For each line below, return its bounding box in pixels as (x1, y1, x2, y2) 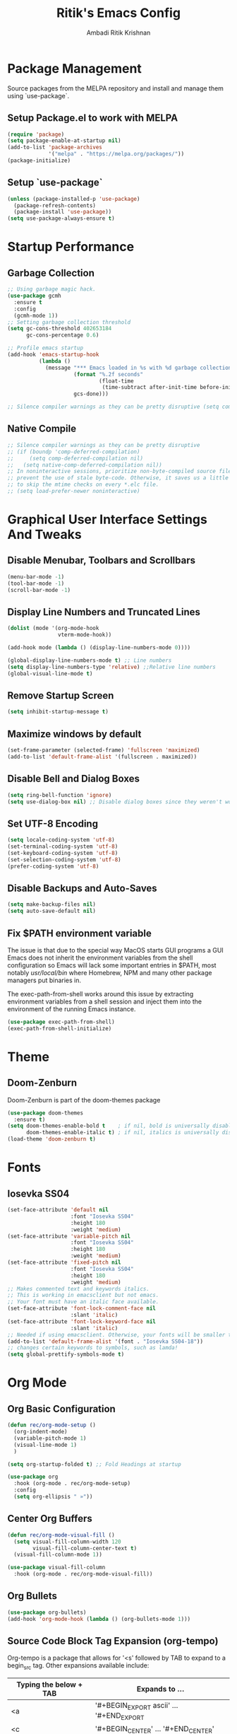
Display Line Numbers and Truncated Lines (7, 606, 201, 618)
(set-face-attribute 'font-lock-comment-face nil (7, 1305, 157, 1313)
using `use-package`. (7, 91, 70, 100)
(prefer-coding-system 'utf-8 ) (7, 863, 99, 870)
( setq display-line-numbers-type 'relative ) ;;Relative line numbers (7, 663, 217, 670)
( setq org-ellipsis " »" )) (13, 1494, 93, 1501)
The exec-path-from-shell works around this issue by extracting (7, 989, 194, 998)
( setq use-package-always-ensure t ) (7, 215, 115, 222)
